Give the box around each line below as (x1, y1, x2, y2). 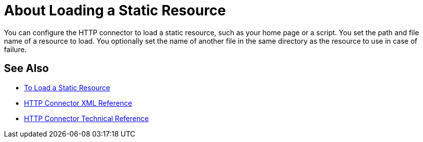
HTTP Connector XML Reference (24, 98, 132, 107)
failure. (4, 45, 27, 54)
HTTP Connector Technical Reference (24, 114, 149, 123)
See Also (4, 62, 49, 75)
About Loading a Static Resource (4, 2, 226, 19)
